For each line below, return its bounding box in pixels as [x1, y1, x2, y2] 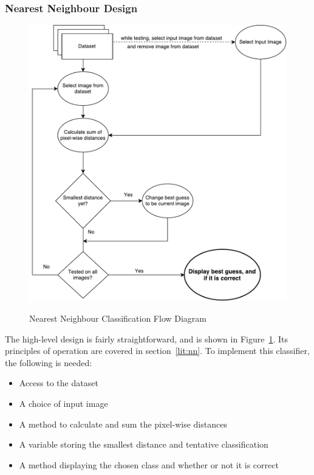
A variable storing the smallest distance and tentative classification [19, 438, 268, 451]
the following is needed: [5, 356, 92, 369]
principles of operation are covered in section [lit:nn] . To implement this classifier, [5, 344, 310, 357]
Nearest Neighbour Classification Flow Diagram [29, 311, 207, 324]
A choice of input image [19, 397, 108, 409]
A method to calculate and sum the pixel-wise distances [19, 417, 227, 430]
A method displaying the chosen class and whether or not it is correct [19, 458, 279, 471]
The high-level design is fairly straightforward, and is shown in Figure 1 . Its [5, 332, 288, 345]
